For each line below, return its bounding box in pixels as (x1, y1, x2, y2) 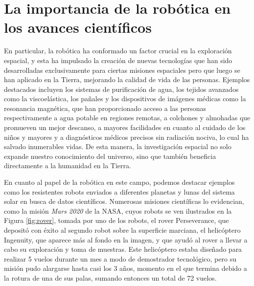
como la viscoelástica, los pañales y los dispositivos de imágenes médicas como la (4, 93, 246, 104)
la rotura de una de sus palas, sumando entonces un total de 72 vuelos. (4, 272, 217, 283)
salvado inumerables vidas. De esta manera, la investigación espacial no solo (4, 141, 231, 152)
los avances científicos (4, 17, 152, 37)
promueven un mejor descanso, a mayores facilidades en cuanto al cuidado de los (4, 122, 246, 132)
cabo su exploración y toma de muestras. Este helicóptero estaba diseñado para (4, 244, 242, 254)
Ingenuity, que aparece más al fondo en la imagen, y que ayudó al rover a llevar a (4, 234, 248, 244)
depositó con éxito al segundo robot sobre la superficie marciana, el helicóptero (4, 225, 241, 235)
